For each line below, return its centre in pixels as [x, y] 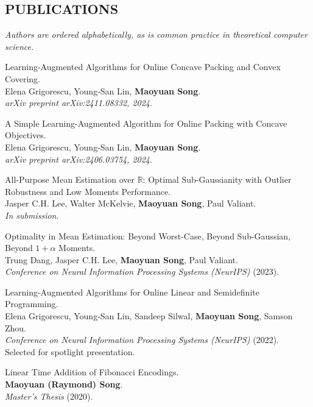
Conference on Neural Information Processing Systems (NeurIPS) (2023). [142, 271]
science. [19, 46]
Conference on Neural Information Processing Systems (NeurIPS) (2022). [142, 340]
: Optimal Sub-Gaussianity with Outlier [217, 179]
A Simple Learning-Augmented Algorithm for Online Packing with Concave [146, 123]
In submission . [32, 215]
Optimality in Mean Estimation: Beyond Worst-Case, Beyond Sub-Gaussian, [148, 235]
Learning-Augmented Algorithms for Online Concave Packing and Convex [143, 67]
